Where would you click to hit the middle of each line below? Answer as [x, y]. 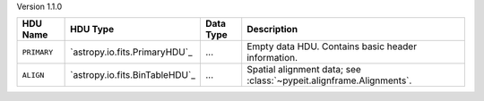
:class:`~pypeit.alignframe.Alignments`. [329, 80]
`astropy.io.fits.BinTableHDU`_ [133, 75]
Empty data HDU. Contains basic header [332, 46]
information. [272, 58]
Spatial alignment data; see [304, 70]
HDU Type [92, 29]
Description [272, 29]
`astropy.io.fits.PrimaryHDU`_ [131, 52]
